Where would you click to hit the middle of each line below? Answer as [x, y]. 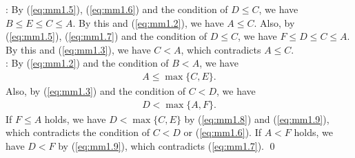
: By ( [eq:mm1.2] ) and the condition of [87, 63]
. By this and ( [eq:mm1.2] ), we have [148, 22]
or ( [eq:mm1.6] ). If [223, 132]
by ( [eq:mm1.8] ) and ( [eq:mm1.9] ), [257, 118]
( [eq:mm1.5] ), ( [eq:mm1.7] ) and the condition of [106, 36]
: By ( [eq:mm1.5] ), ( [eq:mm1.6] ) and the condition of [117, 9]
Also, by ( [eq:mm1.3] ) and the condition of [96, 91]
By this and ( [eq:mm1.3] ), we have [78, 49]
